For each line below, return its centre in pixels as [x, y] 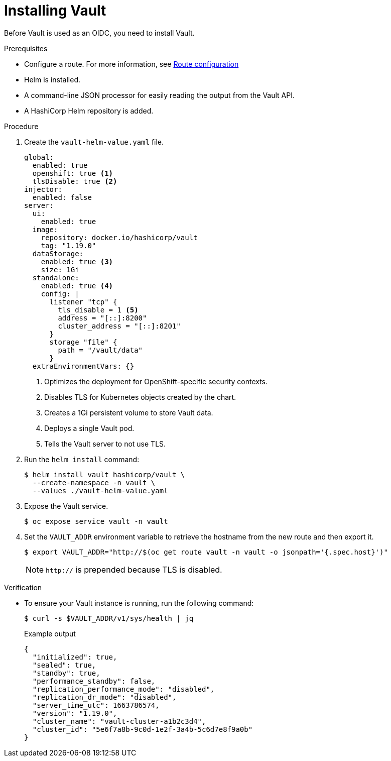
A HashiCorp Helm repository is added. [89, 111]
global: [39, 157]
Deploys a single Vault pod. [89, 428]
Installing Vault [55, 11]
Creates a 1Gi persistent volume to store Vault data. [129, 412]
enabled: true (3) [77, 261]
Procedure [21, 126]
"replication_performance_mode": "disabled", [123, 689]
